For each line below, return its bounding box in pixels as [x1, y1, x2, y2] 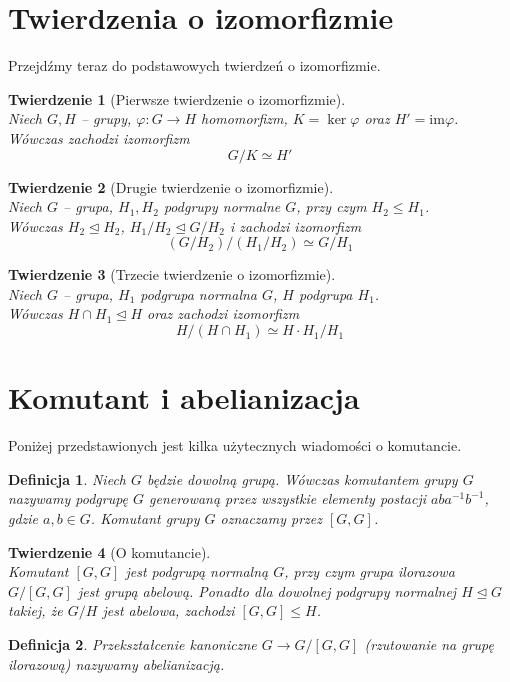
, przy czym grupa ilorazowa [284, 561, 455, 582]
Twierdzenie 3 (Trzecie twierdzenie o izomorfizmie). [8, 264, 336, 285]
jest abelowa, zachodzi [102, 600, 235, 621]
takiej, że [8, 600, 63, 621]
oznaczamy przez [220, 507, 322, 528]
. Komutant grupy [90, 507, 200, 528]
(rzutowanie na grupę [364, 633, 494, 654]
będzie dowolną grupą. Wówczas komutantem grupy [147, 468, 458, 489]
